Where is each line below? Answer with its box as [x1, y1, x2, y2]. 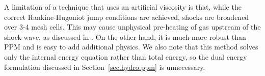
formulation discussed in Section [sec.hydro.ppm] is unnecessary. [4, 61, 205, 72]
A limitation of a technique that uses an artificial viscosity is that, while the [4, 2, 242, 12]
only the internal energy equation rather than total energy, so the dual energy [4, 51, 247, 62]
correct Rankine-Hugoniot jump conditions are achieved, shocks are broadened [4, 11, 249, 22]
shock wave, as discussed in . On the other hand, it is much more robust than [4, 31, 246, 42]
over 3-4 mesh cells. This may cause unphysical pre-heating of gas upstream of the [4, 21, 261, 32]
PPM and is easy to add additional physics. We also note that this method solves [4, 41, 258, 52]
